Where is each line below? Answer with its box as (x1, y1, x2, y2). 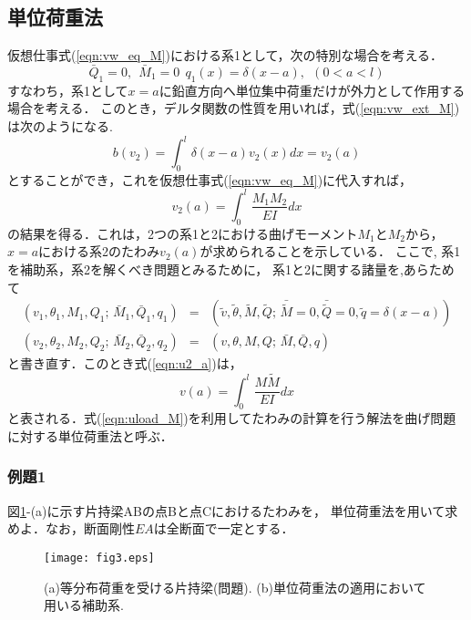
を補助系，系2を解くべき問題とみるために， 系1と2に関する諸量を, (7, 259, 404, 278)
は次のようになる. (7, 117, 113, 135)
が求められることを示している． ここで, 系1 (200, 242, 461, 261)
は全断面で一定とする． (153, 519, 294, 538)
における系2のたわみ (38, 242, 160, 261)
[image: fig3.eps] (44, 551, 155, 564)
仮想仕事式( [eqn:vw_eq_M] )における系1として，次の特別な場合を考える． (7, 46, 444, 65)
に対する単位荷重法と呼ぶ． (7, 426, 173, 445)
